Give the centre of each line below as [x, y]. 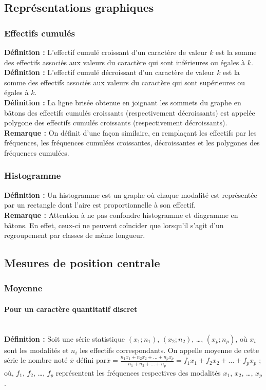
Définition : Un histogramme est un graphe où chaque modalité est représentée [131, 194]
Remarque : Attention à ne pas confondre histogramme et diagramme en [121, 215]
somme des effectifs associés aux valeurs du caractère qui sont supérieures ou [125, 82]
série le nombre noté [36, 360]
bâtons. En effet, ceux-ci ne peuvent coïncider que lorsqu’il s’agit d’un [114, 225]
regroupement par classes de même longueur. [75, 235]
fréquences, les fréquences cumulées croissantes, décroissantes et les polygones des [132, 143]
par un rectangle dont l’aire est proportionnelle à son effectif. [100, 205]
